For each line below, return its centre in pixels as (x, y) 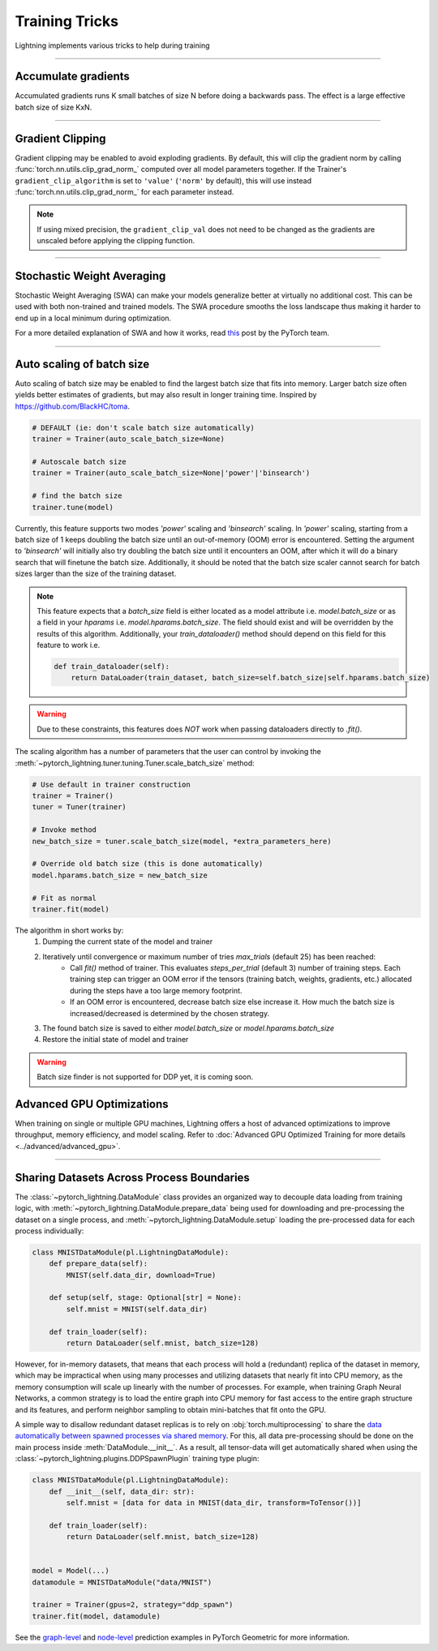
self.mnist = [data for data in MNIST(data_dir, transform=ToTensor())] (214, 1503)
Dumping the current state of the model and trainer (128, 941)
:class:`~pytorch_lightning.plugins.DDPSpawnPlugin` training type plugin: (137, 1459)
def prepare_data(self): (99, 1264)
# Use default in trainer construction (111, 784)
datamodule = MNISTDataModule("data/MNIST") (122, 1582)
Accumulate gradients (72, 77)
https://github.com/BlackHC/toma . (72, 406)
